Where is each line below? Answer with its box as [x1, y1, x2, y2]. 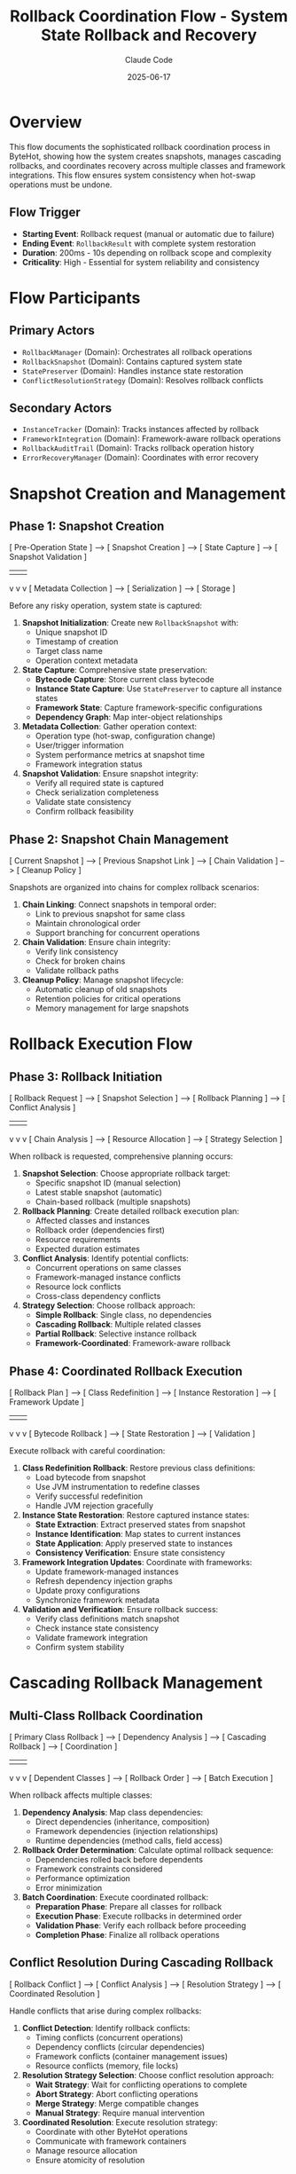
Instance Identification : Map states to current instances [35, 1528, 241, 1539]
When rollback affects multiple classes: [9, 1790, 152, 1800]
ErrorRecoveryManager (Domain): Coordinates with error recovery [21, 453, 259, 463]
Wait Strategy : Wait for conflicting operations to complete [35, 2079, 248, 2090]
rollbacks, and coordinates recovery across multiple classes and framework [9, 160, 286, 170]
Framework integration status [35, 759, 144, 769]
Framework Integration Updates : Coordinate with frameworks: [21, 1556, 253, 1567]
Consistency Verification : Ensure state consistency [35, 1547, 226, 1558]
